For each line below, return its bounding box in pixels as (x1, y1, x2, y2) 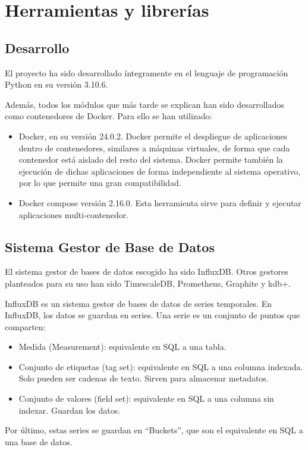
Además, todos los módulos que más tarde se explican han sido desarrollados (5, 98, 284, 110)
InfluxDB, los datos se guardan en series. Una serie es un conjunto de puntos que (5, 309, 300, 321)
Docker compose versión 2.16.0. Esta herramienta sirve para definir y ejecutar (18, 196, 301, 209)
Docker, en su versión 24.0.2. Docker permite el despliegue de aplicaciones (18, 129, 288, 142)
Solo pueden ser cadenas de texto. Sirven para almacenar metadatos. (18, 372, 269, 384)
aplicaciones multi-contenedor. (18, 208, 129, 221)
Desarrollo (5, 38, 70, 57)
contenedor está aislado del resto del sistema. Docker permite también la (18, 153, 283, 166)
